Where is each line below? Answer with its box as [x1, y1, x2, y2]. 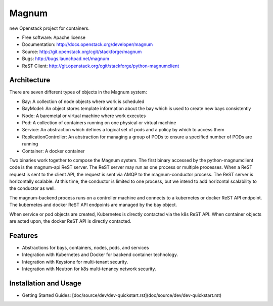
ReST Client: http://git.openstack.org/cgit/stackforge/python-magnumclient [22, 63, 179, 69]
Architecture [9, 76, 51, 84]
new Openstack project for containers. [9, 25, 89, 31]
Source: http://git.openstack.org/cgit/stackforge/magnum [22, 48, 142, 55]
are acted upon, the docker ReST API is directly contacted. [9, 218, 131, 224]
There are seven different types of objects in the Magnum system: [9, 89, 147, 95]
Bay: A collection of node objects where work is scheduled [22, 98, 145, 105]
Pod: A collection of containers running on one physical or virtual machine [22, 119, 176, 126]
